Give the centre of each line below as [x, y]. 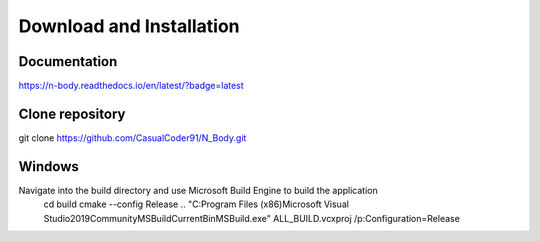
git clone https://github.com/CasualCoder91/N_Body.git [132, 137]
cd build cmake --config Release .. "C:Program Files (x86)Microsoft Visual [196, 204]
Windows [48, 166]
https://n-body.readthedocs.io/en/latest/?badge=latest [131, 86]
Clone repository [72, 113]
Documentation [68, 61]
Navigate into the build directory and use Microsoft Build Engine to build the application [198, 190]
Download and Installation [129, 26]
